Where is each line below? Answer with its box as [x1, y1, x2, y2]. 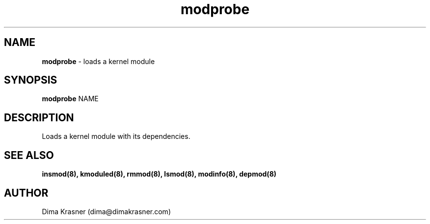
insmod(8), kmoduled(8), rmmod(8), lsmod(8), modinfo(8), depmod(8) [42, 170, 277, 179]
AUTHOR [4, 186, 49, 199]
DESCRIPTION [4, 111, 74, 124]
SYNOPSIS [4, 74, 57, 87]
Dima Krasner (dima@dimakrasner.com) [42, 207, 171, 216]
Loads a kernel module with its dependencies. [42, 132, 190, 141]
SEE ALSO [4, 149, 54, 161]
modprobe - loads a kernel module [42, 57, 155, 66]
